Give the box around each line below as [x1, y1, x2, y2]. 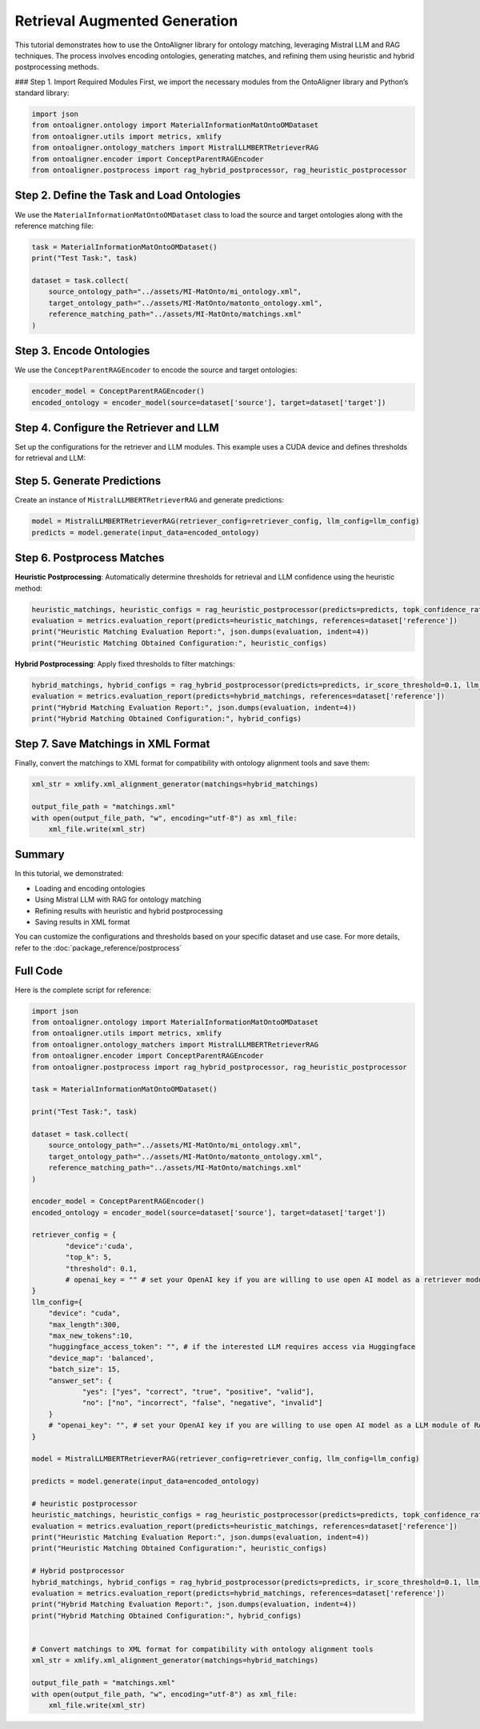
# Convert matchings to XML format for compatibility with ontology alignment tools [31, 1644, 374, 1654]
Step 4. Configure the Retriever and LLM [14, 421, 219, 434]
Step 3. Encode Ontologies [14, 344, 150, 358]
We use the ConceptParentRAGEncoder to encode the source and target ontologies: [14, 365, 298, 375]
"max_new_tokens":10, [48, 1331, 134, 1340]
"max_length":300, [48, 1320, 121, 1329]
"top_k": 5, [65, 1253, 112, 1262]
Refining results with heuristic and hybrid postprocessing [34, 906, 223, 915]
